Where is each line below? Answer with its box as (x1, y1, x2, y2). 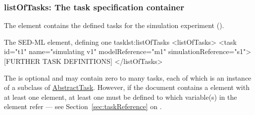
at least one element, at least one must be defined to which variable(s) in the (4, 91, 237, 102)
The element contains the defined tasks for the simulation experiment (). (4, 20, 224, 30)
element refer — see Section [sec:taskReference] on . (4, 101, 162, 112)
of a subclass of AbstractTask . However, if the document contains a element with (4, 82, 250, 92)
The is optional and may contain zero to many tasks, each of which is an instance (4, 72, 252, 83)
